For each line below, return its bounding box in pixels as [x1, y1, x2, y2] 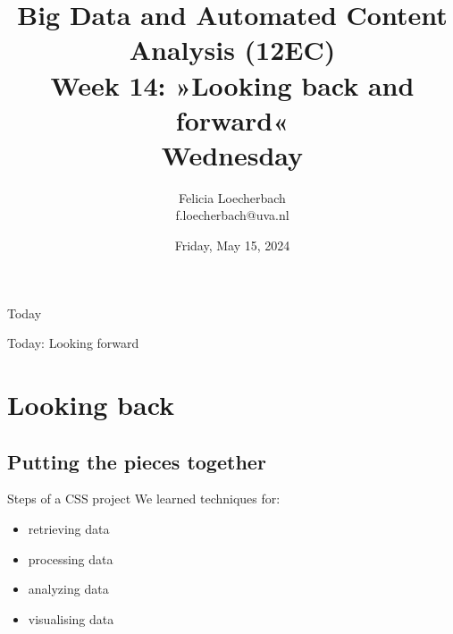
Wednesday [161, 136, 304, 173]
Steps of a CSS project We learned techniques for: [7, 489, 281, 508]
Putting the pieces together [7, 447, 266, 475]
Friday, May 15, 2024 [174, 236, 290, 255]
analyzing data [28, 579, 109, 598]
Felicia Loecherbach [179, 188, 286, 207]
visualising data [28, 609, 114, 628]
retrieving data [28, 520, 110, 538]
